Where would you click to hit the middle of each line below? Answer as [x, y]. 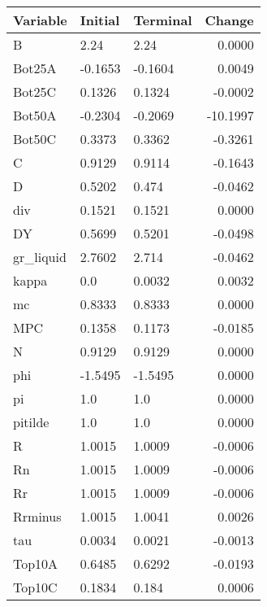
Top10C [35, 587]
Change [229, 20]
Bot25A [35, 68]
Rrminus [37, 516]
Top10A [36, 563]
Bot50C [35, 139]
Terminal [163, 20]
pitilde [31, 422]
